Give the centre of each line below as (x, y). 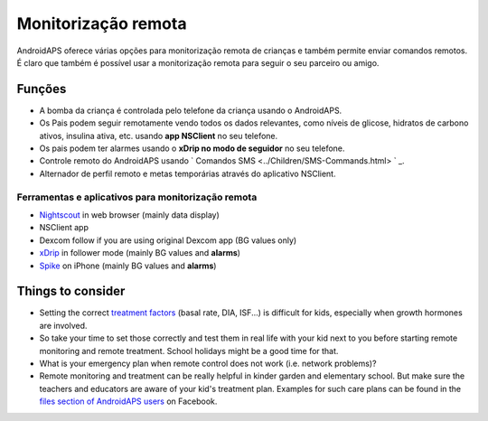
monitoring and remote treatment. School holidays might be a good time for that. (189, 351)
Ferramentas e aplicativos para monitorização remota (137, 197)
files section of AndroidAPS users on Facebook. (128, 401)
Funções (42, 89)
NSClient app (64, 228)
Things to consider (71, 291)
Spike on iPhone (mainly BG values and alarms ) (128, 266)
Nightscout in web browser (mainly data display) (130, 215)
